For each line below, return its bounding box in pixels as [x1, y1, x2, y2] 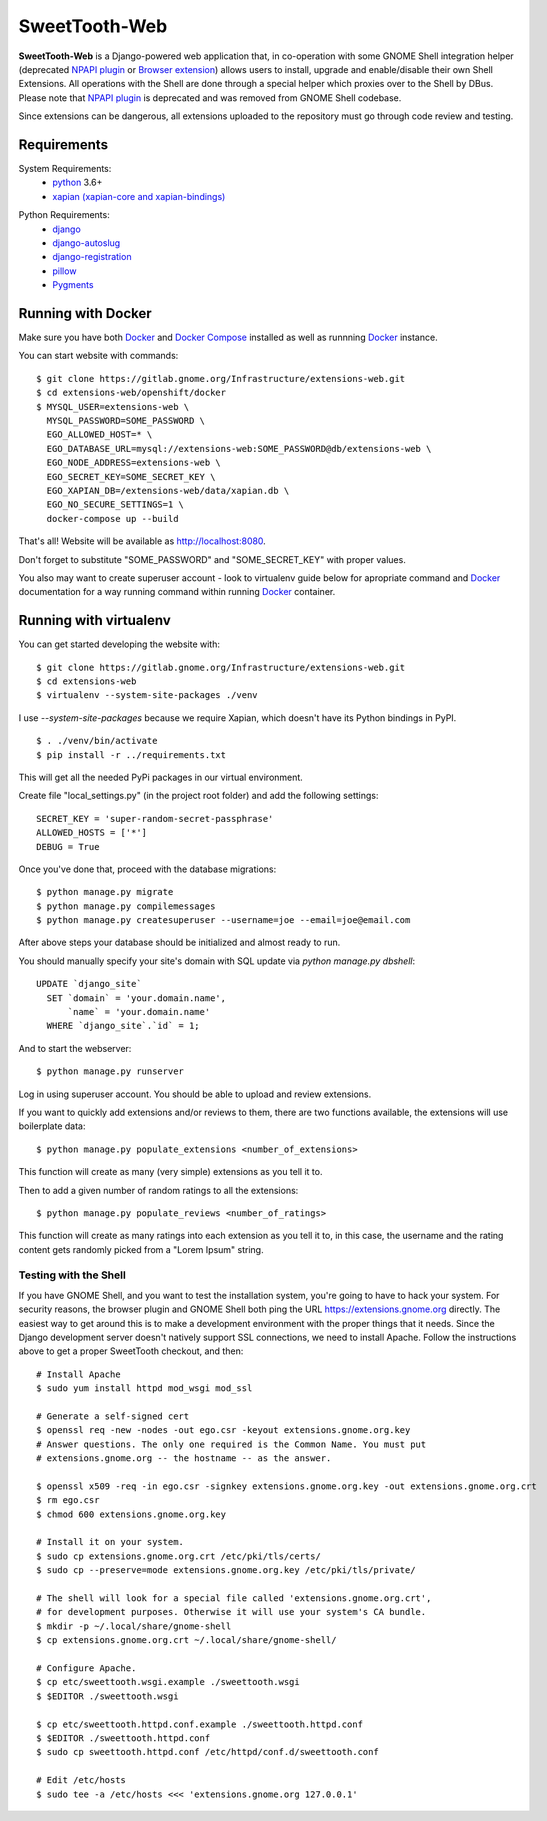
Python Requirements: [18, 209, 110, 221]
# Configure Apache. [36, 1663, 137, 1674]
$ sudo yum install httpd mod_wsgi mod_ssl [36, 1383, 253, 1394]
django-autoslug [52, 236, 121, 249]
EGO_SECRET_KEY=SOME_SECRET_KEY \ [46, 471, 216, 482]
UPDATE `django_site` [36, 978, 142, 990]
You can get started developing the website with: [18, 638, 220, 650]
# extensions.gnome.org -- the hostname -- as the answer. [36, 1453, 332, 1464]
